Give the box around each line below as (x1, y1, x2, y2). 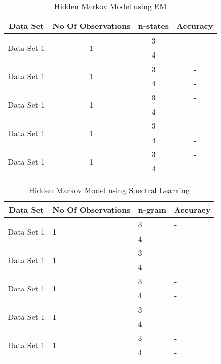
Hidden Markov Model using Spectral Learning (28, 184, 190, 195)
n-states (138, 20, 169, 31)
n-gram (138, 204, 166, 215)
